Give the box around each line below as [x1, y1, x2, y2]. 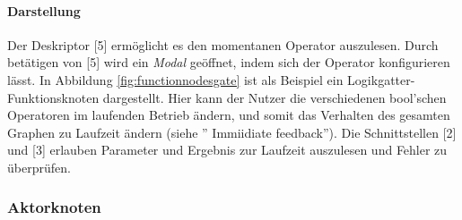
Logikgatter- [347, 70, 415, 89]
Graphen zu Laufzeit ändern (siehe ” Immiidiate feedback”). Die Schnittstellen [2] [7, 123, 457, 141]
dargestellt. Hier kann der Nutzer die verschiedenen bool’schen [102, 88, 447, 106]
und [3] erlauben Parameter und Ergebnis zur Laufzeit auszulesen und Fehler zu [7, 140, 448, 159]
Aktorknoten [7, 196, 101, 218]
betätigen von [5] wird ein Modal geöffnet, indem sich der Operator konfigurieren [7, 53, 450, 72]
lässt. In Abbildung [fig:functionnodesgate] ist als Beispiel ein [7, 70, 344, 89]
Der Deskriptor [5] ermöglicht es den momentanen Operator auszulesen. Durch [7, 35, 439, 54]
